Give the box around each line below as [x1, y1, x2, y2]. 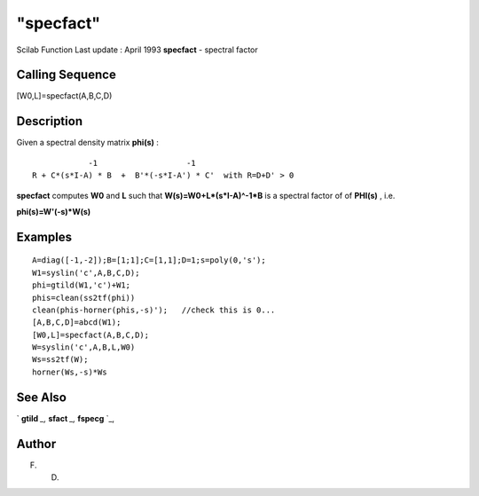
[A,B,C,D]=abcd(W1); [32, 318, 122, 327]
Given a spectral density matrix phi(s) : [16, 138, 160, 148]
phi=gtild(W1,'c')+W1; [32, 280, 131, 290]
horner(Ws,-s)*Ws [32, 366, 107, 377]
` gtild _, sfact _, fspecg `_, [16, 413, 115, 423]
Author [16, 436, 57, 452]
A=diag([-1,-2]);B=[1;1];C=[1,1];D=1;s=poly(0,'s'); [32, 256, 266, 265]
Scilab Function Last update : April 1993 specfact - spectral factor [16, 44, 258, 55]
